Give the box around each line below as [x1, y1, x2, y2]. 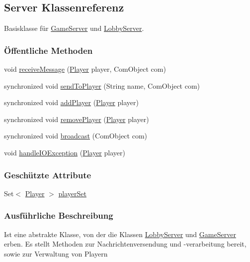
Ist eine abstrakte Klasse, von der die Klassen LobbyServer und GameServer [4, 229, 236, 239]
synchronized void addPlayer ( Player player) [4, 97, 139, 108]
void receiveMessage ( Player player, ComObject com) [4, 64, 166, 74]
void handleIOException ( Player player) [4, 147, 125, 157]
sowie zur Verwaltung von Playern [4, 248, 108, 259]
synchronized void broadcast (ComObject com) [4, 131, 148, 141]
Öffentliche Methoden [4, 44, 93, 56]
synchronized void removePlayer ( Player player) [4, 114, 149, 124]
